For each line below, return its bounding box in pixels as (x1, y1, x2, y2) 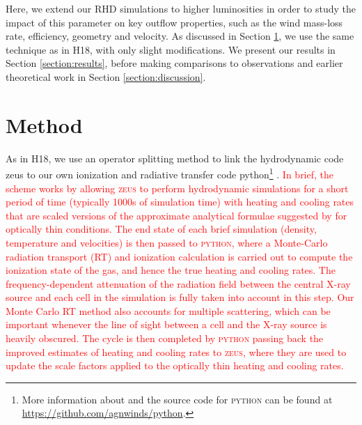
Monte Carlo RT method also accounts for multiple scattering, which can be (6, 303, 331, 318)
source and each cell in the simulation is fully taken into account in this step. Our (6, 290, 354, 304)
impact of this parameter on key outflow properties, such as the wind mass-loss (6, 15, 343, 29)
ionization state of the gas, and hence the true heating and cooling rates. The (6, 263, 336, 277)
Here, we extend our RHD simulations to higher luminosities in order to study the (6, 1, 356, 15)
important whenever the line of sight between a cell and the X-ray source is (6, 317, 327, 332)
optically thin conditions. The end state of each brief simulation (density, (6, 222, 317, 236)
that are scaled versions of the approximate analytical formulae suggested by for (6, 208, 347, 222)
